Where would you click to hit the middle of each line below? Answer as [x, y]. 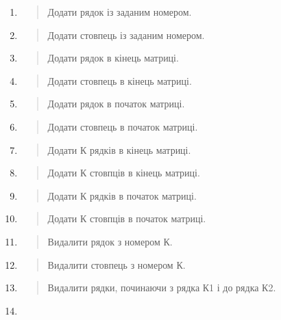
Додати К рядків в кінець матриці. [119, 149]
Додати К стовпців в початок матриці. [127, 218]
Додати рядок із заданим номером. [120, 12]
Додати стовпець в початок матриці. [123, 126]
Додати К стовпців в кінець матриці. [124, 173]
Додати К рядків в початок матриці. [122, 195]
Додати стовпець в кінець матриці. [120, 80]
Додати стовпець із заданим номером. [126, 35]
